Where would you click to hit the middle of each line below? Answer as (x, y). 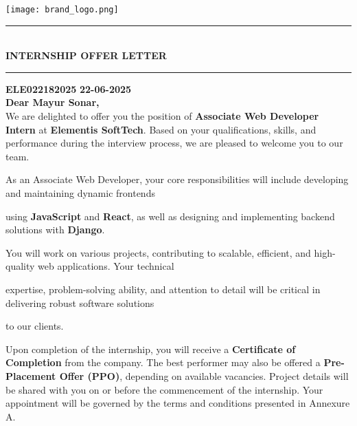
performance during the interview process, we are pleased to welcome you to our (174, 143)
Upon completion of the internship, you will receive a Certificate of (151, 349)
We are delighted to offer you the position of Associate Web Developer (162, 116)
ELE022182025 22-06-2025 (69, 88)
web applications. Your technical (106, 266)
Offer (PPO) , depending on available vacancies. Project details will (204, 375)
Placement (31, 375)
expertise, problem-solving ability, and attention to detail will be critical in (163, 289)
